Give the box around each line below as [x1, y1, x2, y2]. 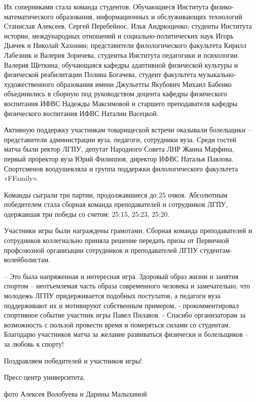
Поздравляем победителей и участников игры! [4, 355, 142, 365]
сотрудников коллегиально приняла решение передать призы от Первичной [4, 235, 229, 245]
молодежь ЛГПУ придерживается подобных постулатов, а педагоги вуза [4, 290, 220, 301]
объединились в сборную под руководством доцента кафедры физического [4, 88, 227, 99]
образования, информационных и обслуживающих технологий [56, 11, 243, 21]
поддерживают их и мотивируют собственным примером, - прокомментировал [4, 300, 239, 310]
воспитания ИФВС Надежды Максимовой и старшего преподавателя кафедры [4, 98, 238, 108]
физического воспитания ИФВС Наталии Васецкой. [4, 108, 159, 118]
